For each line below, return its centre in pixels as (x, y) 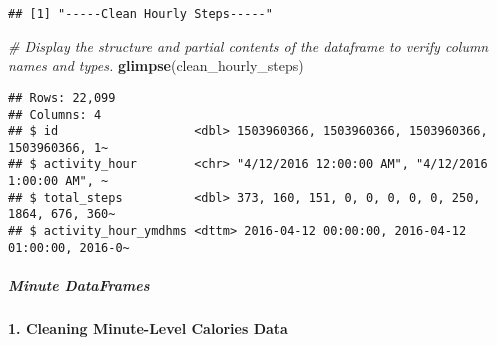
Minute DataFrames (79, 285)
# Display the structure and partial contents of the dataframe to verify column (248, 45)
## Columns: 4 (55, 114)
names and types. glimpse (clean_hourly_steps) (156, 65)
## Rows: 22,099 (62, 97)
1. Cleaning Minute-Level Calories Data (148, 327)
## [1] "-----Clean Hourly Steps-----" (140, 14)
